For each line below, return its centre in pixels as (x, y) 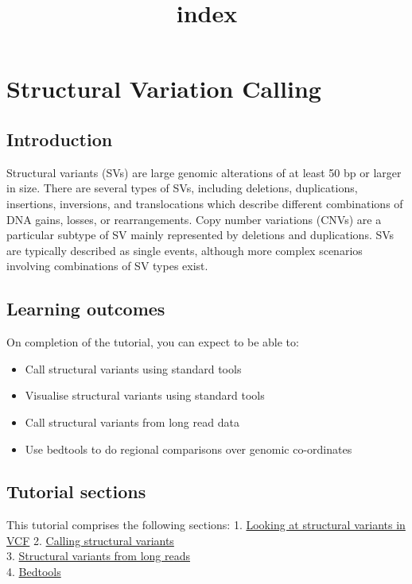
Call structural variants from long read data (132, 422)
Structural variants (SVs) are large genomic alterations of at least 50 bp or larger (204, 172)
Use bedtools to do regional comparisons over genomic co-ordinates (189, 449)
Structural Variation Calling (164, 89)
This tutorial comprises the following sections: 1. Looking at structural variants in (206, 525)
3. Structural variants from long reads (98, 556)
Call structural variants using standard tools (133, 368)
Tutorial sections (76, 491)
